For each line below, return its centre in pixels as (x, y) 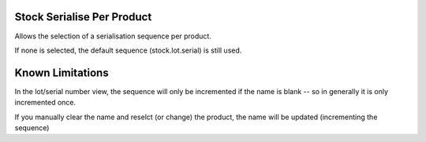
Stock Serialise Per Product (83, 17)
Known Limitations (62, 73)
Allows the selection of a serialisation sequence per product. (113, 36)
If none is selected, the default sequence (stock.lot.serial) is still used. (128, 50)
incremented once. (45, 103)
